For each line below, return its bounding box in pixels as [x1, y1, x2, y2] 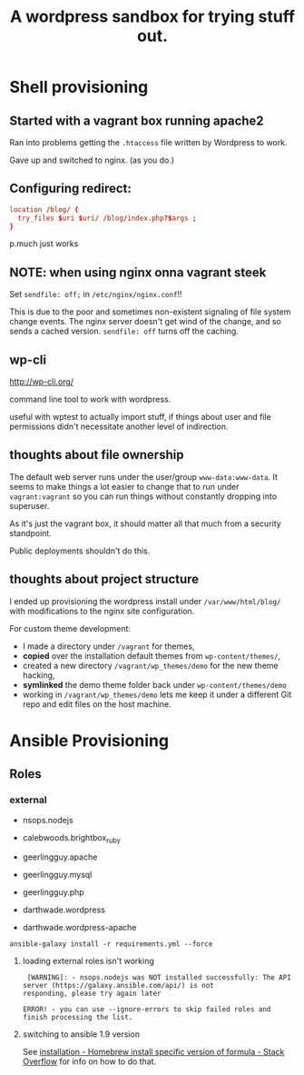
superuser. [9, 500, 50, 511]
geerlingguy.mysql [22, 870, 93, 881]
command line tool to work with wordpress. [9, 393, 172, 405]
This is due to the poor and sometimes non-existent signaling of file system [9, 306, 291, 317]
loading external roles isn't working [22, 956, 154, 967]
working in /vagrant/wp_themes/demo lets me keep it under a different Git [22, 689, 292, 700]
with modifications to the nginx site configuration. [9, 605, 195, 616]
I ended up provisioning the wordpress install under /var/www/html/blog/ [9, 595, 281, 606]
